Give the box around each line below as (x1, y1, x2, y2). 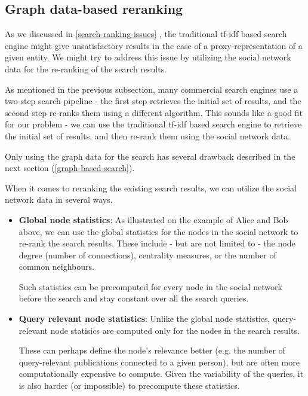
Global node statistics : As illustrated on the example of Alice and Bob (19, 213, 288, 226)
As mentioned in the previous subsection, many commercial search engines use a (5, 83, 298, 95)
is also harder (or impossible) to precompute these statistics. (19, 379, 240, 392)
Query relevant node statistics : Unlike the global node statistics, (19, 312, 270, 325)
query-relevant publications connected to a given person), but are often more (19, 355, 300, 368)
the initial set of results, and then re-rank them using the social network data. (5, 129, 291, 142)
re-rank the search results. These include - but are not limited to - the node (19, 237, 295, 249)
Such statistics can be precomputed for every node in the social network (19, 280, 282, 293)
